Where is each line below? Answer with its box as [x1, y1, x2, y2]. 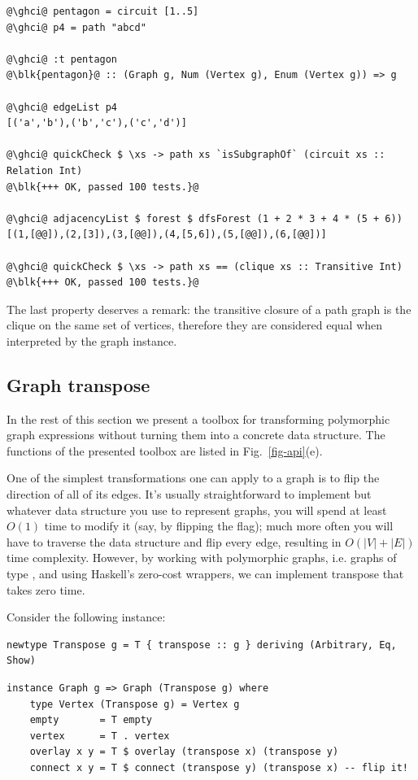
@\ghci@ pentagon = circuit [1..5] [7, 6, 199, 17]
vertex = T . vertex [29, 730, 170, 742]
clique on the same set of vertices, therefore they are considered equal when [7, 316, 383, 333]
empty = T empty [29, 714, 152, 726]
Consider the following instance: [7, 608, 166, 625]
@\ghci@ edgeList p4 [7, 101, 118, 113]
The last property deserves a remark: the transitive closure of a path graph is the [7, 300, 411, 317]
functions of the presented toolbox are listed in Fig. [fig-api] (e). [7, 442, 323, 459]
